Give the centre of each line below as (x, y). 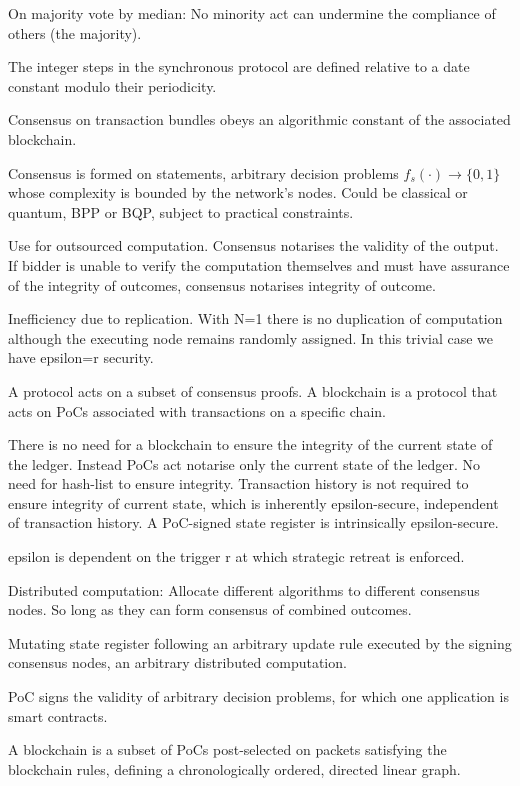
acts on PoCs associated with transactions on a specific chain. (197, 410)
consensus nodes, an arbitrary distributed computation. (177, 662)
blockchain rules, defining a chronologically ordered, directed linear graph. (234, 768)
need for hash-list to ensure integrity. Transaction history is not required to (238, 483)
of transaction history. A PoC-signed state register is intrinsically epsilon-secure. (253, 522)
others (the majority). (75, 32)
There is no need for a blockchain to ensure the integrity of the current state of (250, 444)
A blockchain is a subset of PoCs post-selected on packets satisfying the (227, 749)
